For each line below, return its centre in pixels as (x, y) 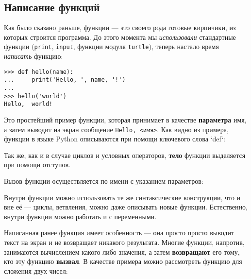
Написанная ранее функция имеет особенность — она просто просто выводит (119, 233)
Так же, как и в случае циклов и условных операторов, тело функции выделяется (125, 155)
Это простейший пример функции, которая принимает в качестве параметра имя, (125, 119)
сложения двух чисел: (36, 270)
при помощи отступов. (37, 165)
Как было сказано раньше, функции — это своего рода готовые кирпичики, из (120, 27)
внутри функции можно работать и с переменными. (80, 216)
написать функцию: (33, 56)
